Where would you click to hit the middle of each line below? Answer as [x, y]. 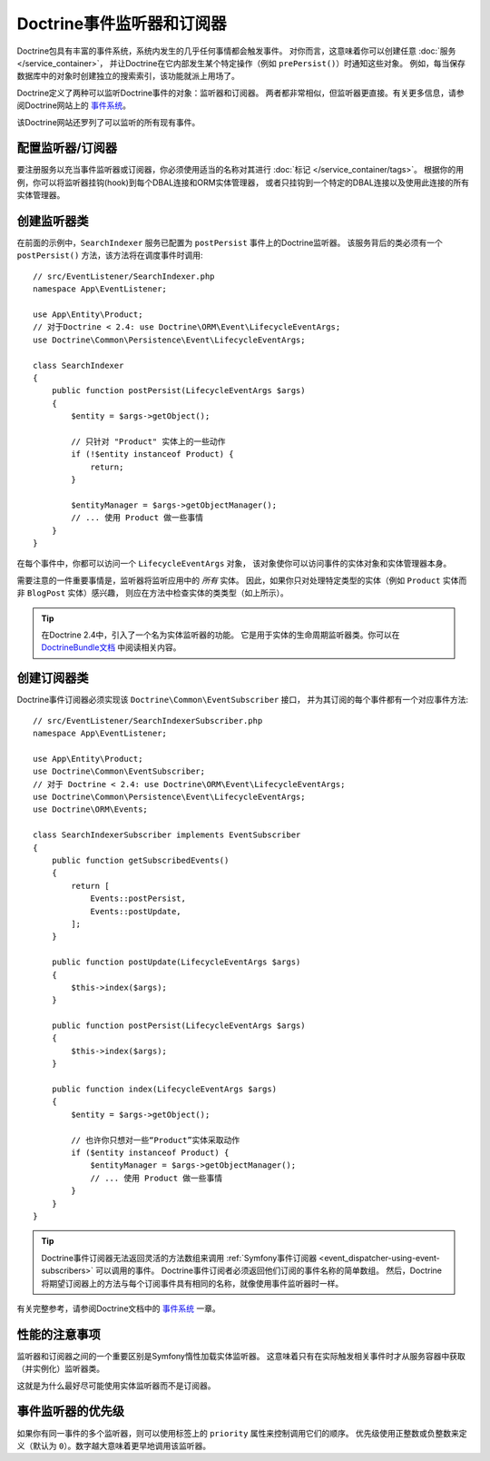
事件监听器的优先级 [70, 1412]
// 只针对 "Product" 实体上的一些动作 [148, 441]
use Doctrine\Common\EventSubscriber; [119, 771]
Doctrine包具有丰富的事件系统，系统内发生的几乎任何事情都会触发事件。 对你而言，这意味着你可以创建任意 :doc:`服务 [236, 51]
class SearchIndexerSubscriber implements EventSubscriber [167, 835]
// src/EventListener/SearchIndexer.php [124, 276]
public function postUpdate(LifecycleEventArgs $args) [176, 962]
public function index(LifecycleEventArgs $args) [164, 1089]
